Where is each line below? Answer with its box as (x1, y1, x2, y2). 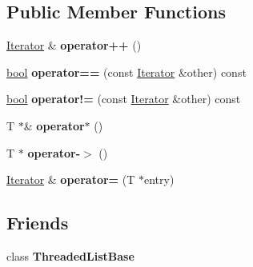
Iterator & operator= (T (6, 171, 135, 188)
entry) (144, 171, 175, 188)
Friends (6, 210, 69, 235)
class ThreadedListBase (6, 247, 135, 264)
